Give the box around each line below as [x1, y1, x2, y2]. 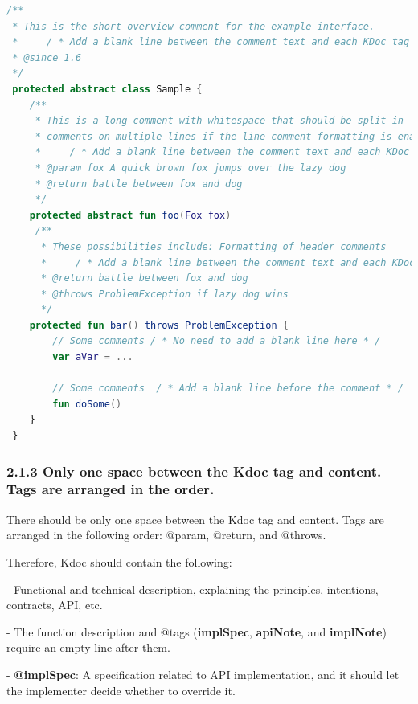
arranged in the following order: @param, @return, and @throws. [6, 526, 326, 543]
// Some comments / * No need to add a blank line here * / [52, 335, 381, 347]
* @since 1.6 [12, 51, 82, 63]
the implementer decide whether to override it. [6, 681, 236, 698]
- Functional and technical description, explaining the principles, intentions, [6, 580, 379, 597]
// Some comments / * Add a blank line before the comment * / [52, 383, 404, 395]
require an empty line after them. [6, 639, 170, 656]
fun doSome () [52, 398, 122, 410]
